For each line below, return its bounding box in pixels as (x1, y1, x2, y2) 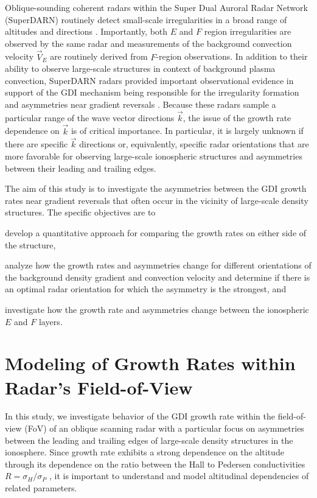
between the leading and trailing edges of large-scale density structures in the (5, 433, 293, 446)
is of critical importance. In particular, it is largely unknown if (71, 124, 304, 137)
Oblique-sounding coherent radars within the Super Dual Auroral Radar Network (5, 1, 308, 13)
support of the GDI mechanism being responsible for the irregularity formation (5, 86, 299, 99)
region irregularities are (204, 25, 291, 38)
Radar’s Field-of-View (5, 374, 193, 399)
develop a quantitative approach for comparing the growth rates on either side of (5, 226, 307, 239)
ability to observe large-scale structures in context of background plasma (5, 62, 276, 75)
